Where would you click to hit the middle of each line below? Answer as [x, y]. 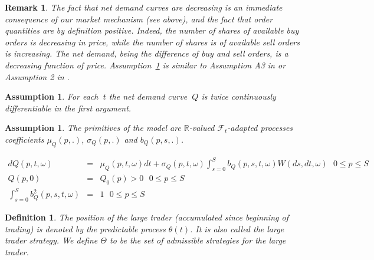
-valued [202, 128]
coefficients [24, 139]
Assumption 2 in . [37, 76]
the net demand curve [148, 96]
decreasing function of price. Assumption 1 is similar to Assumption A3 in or [145, 65]
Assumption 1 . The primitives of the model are [93, 128]
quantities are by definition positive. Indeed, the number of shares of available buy [152, 30]
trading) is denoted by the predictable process [85, 228]
